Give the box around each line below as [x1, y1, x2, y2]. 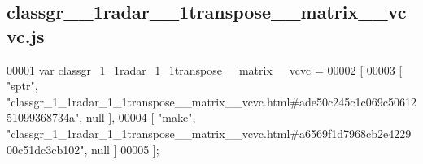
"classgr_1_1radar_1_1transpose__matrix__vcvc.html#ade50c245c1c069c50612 [7, 93, 416, 110]
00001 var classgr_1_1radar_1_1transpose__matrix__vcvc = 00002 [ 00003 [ [7, 61, 403, 78]
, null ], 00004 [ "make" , [79, 109, 196, 126]
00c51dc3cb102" [7, 140, 85, 158]
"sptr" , [7, 77, 38, 94]
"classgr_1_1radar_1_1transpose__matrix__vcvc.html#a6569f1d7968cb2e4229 [7, 124, 412, 141]
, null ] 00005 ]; [84, 140, 159, 158]
